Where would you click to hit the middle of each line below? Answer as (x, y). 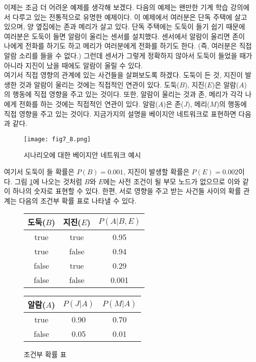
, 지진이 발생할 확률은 (156, 171)
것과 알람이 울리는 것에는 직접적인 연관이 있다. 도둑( (99, 84)
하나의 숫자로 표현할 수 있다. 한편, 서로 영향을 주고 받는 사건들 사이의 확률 (127, 191)
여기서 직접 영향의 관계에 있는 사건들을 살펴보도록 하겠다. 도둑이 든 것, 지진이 (124, 75)
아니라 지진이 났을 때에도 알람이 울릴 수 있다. (73, 65)
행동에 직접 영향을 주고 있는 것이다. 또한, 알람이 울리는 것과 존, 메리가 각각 (128, 94)
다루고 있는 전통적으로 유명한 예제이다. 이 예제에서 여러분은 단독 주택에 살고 (130, 17)
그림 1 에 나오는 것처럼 (48, 181)
